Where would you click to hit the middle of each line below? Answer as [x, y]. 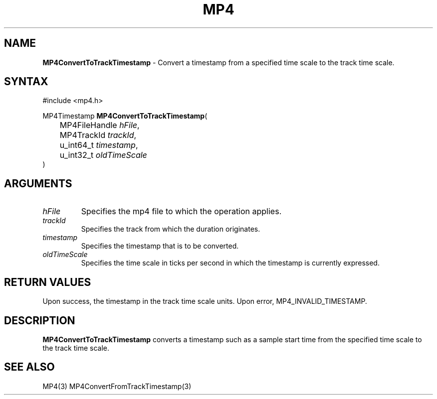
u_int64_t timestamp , [99, 145]
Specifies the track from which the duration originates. [171, 229]
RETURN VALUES [48, 282]
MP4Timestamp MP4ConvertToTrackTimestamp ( [125, 116]
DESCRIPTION [40, 320]
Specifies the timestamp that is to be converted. [160, 246]
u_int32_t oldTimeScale [103, 155]
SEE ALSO [29, 367]
